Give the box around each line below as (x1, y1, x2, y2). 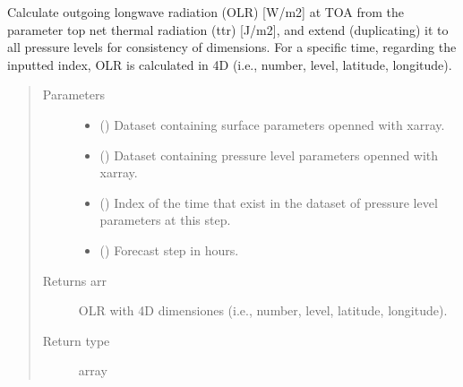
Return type (42, 331, 110, 349)
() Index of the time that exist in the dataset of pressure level (99, 193, 438, 211)
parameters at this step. (99, 211, 231, 229)
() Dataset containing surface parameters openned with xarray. (99, 115, 445, 133)
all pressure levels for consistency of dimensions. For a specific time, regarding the (7, 38, 457, 56)
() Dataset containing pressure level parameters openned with (99, 145, 439, 164)
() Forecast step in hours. (99, 240, 239, 259)
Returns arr (42, 271, 107, 289)
